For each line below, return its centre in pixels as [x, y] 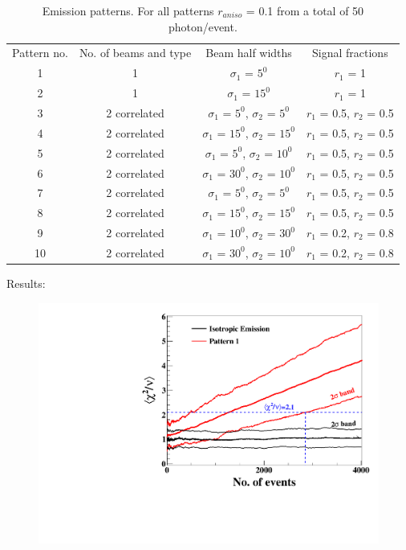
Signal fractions [350, 53]
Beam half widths [249, 53]
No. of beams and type [135, 53]
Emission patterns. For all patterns [128, 10]
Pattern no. [40, 53]
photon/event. [203, 26]
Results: [26, 283]
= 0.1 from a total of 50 [305, 10]
